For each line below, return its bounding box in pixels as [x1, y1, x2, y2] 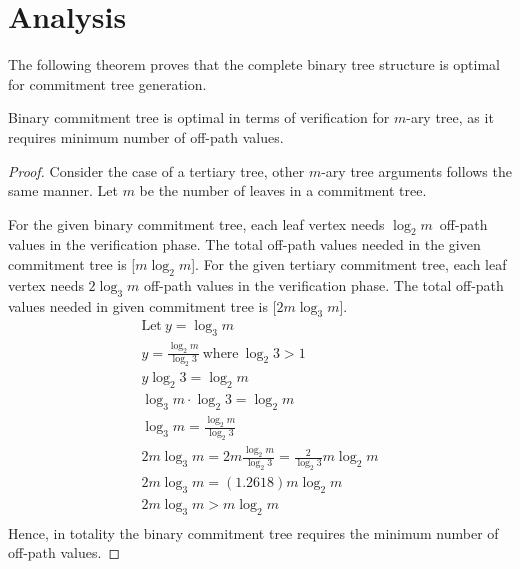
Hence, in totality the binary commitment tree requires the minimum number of [8, 522, 499, 543]
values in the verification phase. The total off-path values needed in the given [8, 234, 481, 255]
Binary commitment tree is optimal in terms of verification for [8, 107, 390, 128]
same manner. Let [8, 180, 118, 201]
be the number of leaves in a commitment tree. [139, 180, 427, 201]
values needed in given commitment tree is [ [8, 295, 277, 316]
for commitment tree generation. [8, 73, 207, 94]
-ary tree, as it [406, 107, 494, 128]
